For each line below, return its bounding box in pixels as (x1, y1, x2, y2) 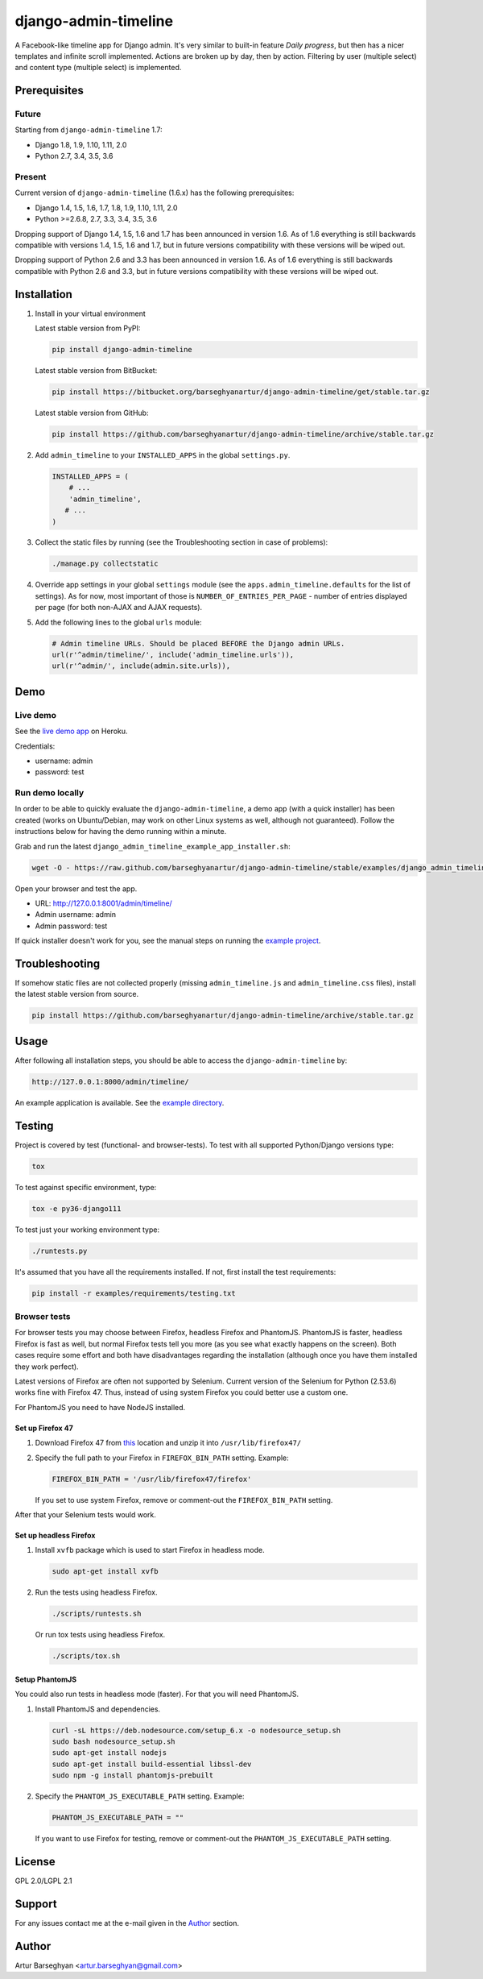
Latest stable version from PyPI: (35, 323, 141, 334)
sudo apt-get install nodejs (52, 1749, 167, 1757)
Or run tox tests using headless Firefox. (35, 1630, 166, 1640)
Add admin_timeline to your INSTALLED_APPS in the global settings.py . (35, 450, 291, 459)
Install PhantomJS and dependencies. (35, 1704, 161, 1714)
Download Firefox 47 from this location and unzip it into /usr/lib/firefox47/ (35, 1438, 302, 1448)
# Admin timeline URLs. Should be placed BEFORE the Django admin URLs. (52, 639, 345, 648)
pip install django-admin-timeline (52, 345, 192, 355)
